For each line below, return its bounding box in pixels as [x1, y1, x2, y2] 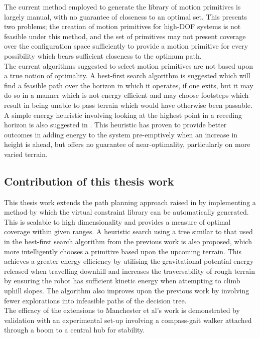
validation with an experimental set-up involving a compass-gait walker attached [4, 314, 252, 325]
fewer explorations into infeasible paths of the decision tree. [4, 295, 187, 305]
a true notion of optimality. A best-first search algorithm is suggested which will [4, 70, 250, 81]
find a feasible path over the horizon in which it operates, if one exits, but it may [4, 80, 253, 90]
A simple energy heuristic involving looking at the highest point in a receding [4, 109, 242, 120]
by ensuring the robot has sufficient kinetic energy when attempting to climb [4, 275, 240, 286]
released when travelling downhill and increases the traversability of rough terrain [4, 265, 255, 276]
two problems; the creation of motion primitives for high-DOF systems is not [4, 21, 241, 32]
